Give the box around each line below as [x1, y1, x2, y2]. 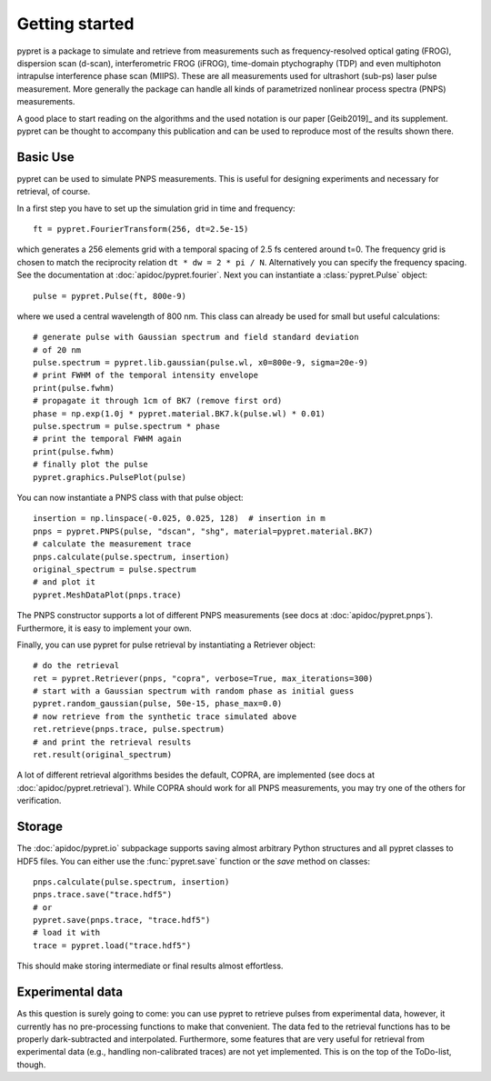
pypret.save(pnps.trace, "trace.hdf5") [33, 915, 211, 926]
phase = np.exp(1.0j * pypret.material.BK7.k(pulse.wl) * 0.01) [33, 408, 326, 418]
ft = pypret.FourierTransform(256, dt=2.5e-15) [33, 224, 249, 234]
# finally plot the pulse [33, 459, 149, 470]
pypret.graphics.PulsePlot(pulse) [33, 472, 186, 482]
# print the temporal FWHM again [33, 434, 182, 445]
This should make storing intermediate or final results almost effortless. [16, 960, 284, 972]
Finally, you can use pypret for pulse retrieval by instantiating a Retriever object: [16, 639, 316, 650]
